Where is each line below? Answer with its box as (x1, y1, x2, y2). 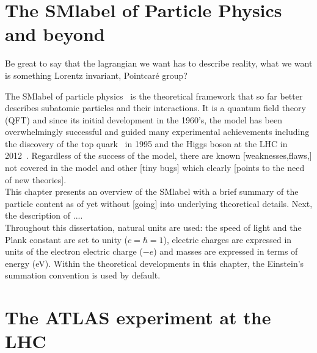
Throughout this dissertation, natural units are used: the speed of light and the (5, 221, 302, 234)
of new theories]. (5, 173, 67, 186)
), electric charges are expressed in (163, 233, 292, 246)
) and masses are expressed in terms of (153, 245, 298, 258)
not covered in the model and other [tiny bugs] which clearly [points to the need (5, 161, 305, 174)
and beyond (5, 21, 105, 46)
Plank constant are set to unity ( (5, 233, 128, 246)
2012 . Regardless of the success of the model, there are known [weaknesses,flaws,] (5, 149, 312, 162)
